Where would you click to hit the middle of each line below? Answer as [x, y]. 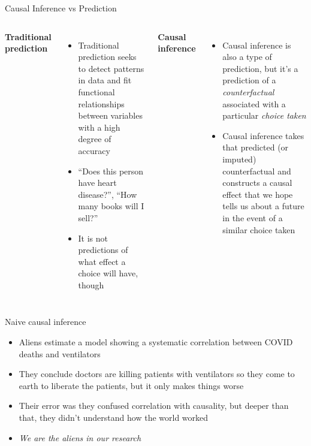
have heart [97, 183]
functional [96, 91]
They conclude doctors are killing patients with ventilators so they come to [157, 374]
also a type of [247, 57]
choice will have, [108, 273]
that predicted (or [256, 147]
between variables [110, 115]
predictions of [103, 250]
